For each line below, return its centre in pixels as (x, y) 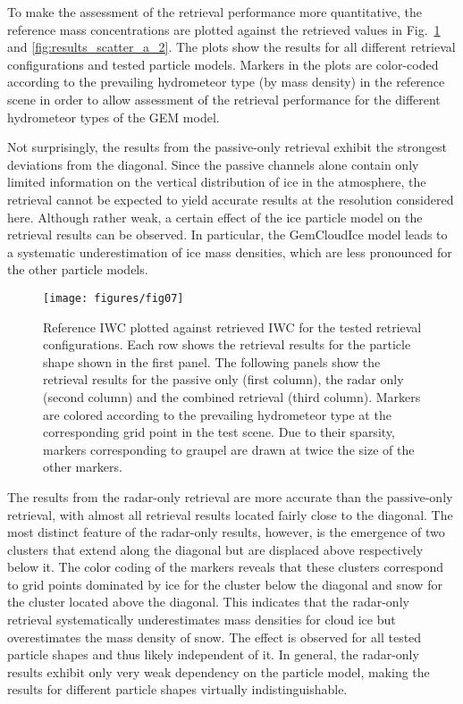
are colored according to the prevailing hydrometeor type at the (217, 414)
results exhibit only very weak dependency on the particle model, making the (219, 671)
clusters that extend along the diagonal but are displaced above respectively (215, 549)
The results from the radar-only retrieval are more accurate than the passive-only (230, 496)
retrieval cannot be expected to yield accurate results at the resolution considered (231, 199)
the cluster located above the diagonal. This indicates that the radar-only (208, 602)
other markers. (83, 467)
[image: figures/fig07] (114, 298)
